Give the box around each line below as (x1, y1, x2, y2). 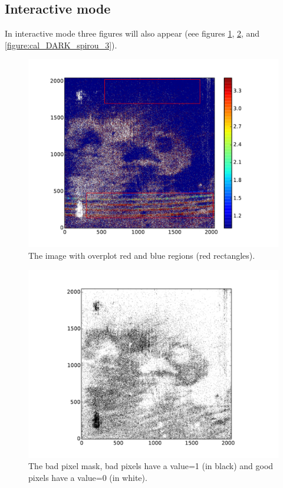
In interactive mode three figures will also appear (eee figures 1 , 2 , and (5, 27, 260, 40)
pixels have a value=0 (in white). (28, 471, 147, 483)
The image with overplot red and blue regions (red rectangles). (28, 249, 255, 261)
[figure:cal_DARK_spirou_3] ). (5, 38, 117, 51)
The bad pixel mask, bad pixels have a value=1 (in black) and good (28, 460, 274, 472)
